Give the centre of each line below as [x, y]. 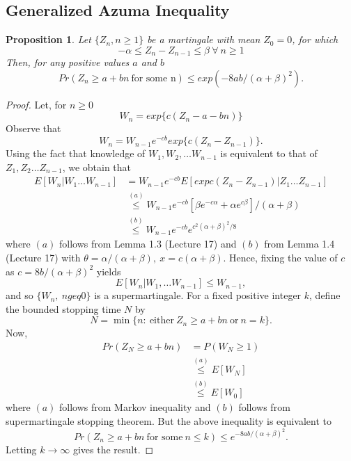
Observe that [33, 128]
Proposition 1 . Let [48, 39]
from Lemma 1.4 [299, 244]
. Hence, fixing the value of [280, 257]
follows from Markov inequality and [135, 407]
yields [109, 271]
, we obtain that [97, 167]
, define [325, 295]
